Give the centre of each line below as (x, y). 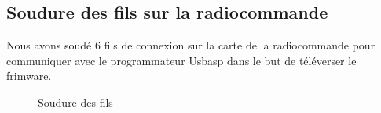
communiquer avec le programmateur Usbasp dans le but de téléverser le (181, 60)
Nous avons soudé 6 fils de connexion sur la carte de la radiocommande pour (191, 45)
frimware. (29, 76)
